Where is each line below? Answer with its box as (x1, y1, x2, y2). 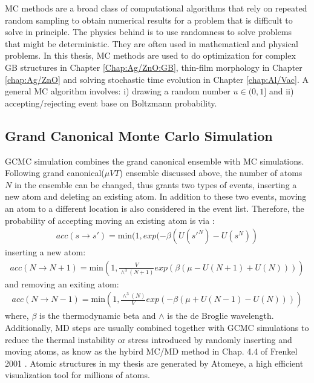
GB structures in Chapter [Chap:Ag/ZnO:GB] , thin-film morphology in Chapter (5, 61, 303, 73)
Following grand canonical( (5, 166, 105, 179)
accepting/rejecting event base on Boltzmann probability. (5, 96, 217, 109)
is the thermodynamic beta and (39, 309, 156, 322)
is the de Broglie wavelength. (167, 309, 274, 322)
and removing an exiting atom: (5, 277, 119, 290)
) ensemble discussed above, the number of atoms (119, 166, 303, 179)
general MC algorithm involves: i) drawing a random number (5, 85, 231, 97)
